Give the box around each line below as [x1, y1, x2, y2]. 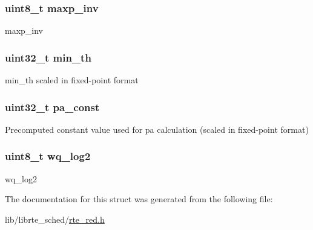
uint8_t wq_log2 [5, 149, 91, 164]
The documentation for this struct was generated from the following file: [5, 193, 273, 205]
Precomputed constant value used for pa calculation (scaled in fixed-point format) [5, 123, 309, 135]
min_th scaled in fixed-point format [5, 74, 139, 86]
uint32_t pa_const [5, 99, 100, 114]
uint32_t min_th [5, 50, 91, 65]
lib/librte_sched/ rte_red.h [5, 212, 105, 225]
